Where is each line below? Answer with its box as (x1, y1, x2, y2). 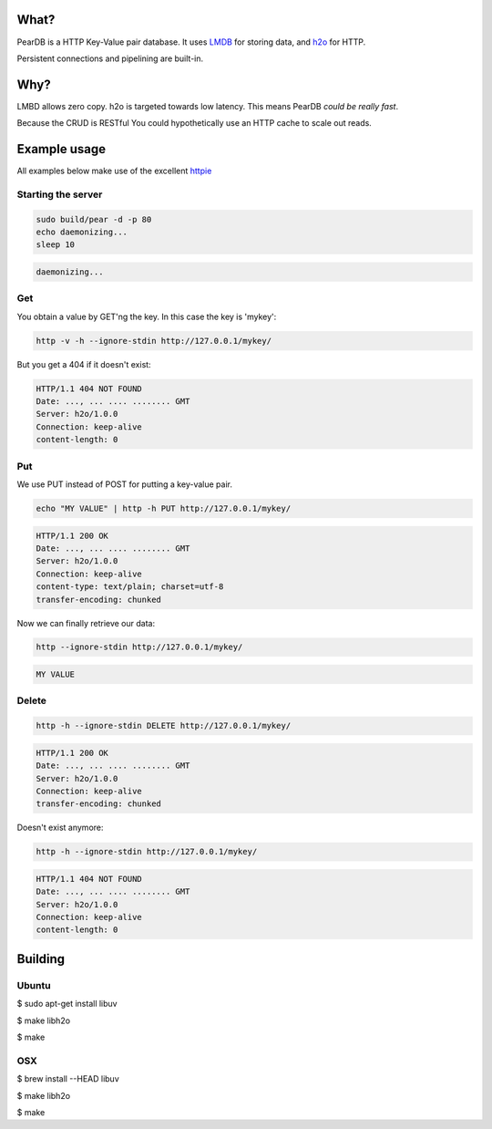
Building (16, 951, 66, 967)
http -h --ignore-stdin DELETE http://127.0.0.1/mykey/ (36, 720, 292, 731)
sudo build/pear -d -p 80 (36, 214, 152, 224)
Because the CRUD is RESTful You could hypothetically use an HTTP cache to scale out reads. (16, 118, 373, 129)
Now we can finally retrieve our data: (16, 617, 155, 628)
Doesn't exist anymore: (16, 822, 104, 834)
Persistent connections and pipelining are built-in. (16, 53, 204, 64)
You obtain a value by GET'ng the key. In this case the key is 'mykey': (16, 311, 277, 322)
